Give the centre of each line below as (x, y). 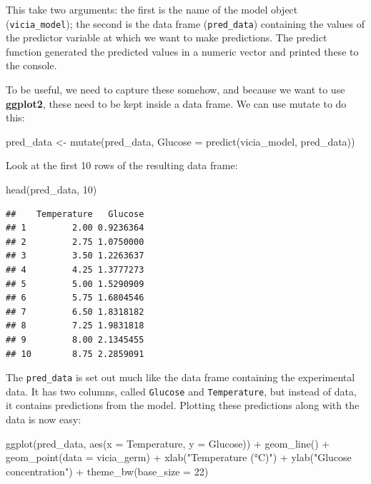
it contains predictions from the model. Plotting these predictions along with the (183, 405)
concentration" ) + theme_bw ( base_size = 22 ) (107, 471)
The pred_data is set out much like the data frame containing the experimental (180, 377)
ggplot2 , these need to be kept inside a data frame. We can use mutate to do (176, 103)
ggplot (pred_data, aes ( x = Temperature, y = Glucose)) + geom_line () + (168, 443)
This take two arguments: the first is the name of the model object (152, 9)
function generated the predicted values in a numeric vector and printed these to (182, 51)
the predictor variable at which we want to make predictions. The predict (167, 37)
